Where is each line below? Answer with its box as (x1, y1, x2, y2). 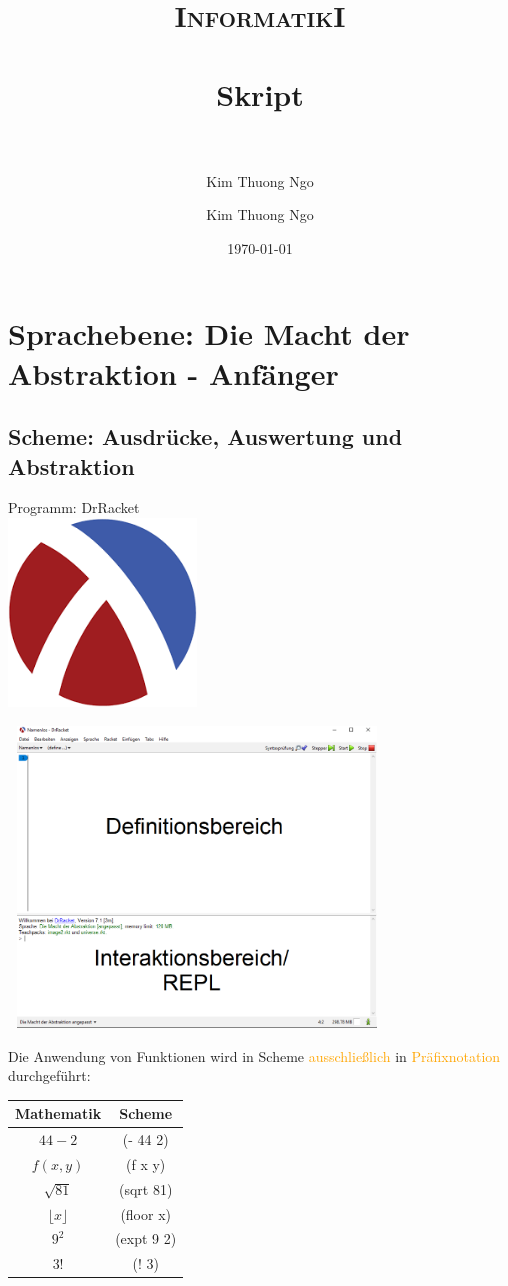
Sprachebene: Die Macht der (8, 313, 410, 354)
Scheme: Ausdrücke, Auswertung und (8, 421, 403, 452)
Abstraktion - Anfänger (8, 352, 339, 393)
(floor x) (120, 1203, 171, 1224)
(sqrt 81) (118, 1178, 173, 1199)
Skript (216, 73, 304, 114)
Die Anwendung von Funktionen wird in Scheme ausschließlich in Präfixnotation (8, 1045, 501, 1066)
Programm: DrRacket (8, 497, 140, 518)
